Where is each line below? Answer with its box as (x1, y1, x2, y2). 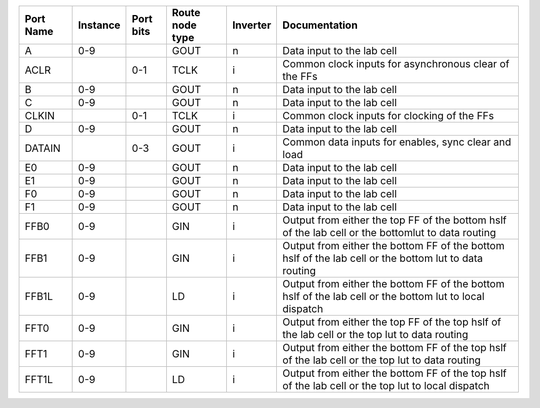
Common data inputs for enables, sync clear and (282, 135, 512, 149)
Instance (78, 18, 121, 32)
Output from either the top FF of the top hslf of (282, 315, 502, 329)
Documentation (282, 18, 359, 32)
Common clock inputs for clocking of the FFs (282, 109, 495, 122)
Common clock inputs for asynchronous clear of (282, 57, 510, 70)
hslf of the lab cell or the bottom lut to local (282, 290, 485, 303)
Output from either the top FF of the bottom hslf (282, 213, 507, 227)
